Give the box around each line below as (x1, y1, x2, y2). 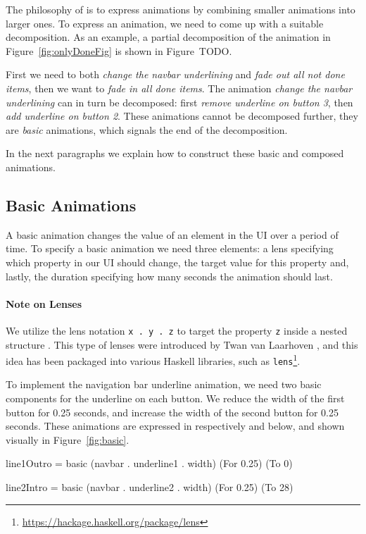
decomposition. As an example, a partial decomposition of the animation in (6, 30, 331, 44)
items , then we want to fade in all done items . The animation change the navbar (6, 80, 353, 95)
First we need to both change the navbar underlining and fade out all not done (6, 67, 345, 82)
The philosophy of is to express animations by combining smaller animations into (6, 2, 355, 16)
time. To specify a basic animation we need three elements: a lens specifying (6, 241, 334, 256)
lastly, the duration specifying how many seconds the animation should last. (6, 268, 333, 283)
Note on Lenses (6, 296, 82, 311)
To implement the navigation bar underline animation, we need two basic (6, 377, 322, 392)
